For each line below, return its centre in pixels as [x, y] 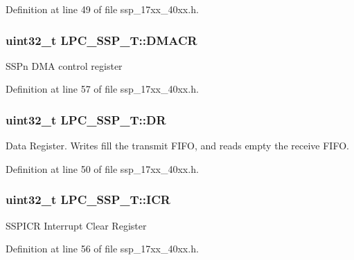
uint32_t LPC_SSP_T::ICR [88, 199]
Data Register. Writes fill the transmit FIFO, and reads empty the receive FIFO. [177, 146]
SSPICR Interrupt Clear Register [76, 225]
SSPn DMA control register [64, 65]
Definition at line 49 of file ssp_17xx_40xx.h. [102, 9]
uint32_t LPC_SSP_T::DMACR [101, 40]
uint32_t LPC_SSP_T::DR [86, 119]
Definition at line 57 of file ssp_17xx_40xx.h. [102, 89]
